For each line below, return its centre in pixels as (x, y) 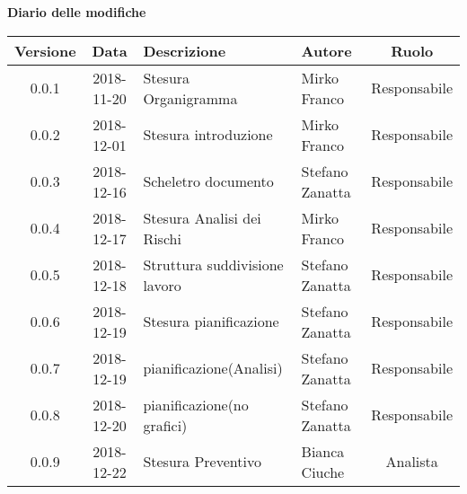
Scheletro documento (208, 181)
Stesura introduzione (208, 135)
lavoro (162, 285)
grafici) (165, 425)
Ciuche (323, 472)
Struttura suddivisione (213, 264)
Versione (45, 50)
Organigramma (190, 98)
